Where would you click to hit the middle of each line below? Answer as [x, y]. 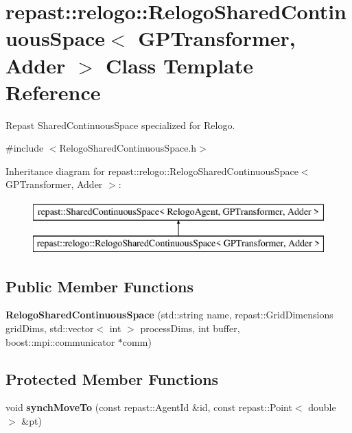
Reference [53, 92]
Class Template [180, 65]
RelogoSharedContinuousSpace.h [128, 148]
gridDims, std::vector [50, 328]
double [322, 407]
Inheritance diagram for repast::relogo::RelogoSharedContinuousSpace [152, 171]
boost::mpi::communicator [60, 341]
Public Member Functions [99, 286]
